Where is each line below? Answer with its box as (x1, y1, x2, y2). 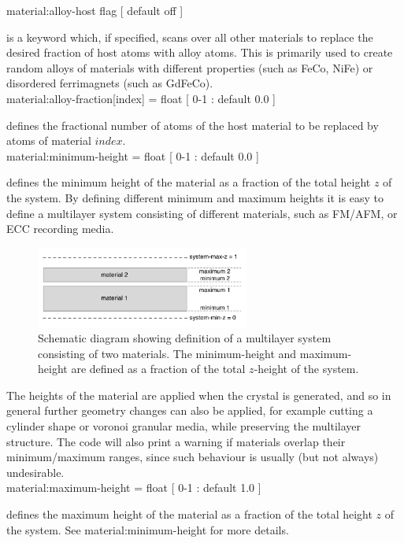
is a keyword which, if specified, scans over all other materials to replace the (6, 28, 373, 45)
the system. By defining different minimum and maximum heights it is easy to (6, 189, 384, 205)
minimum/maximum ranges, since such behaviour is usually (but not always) (6, 449, 379, 465)
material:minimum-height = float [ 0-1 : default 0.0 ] (6, 147, 259, 164)
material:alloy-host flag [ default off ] (6, 2, 183, 18)
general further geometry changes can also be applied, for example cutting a (6, 402, 373, 419)
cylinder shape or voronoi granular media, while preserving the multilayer (6, 418, 361, 434)
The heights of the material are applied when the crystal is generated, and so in (6, 386, 391, 403)
